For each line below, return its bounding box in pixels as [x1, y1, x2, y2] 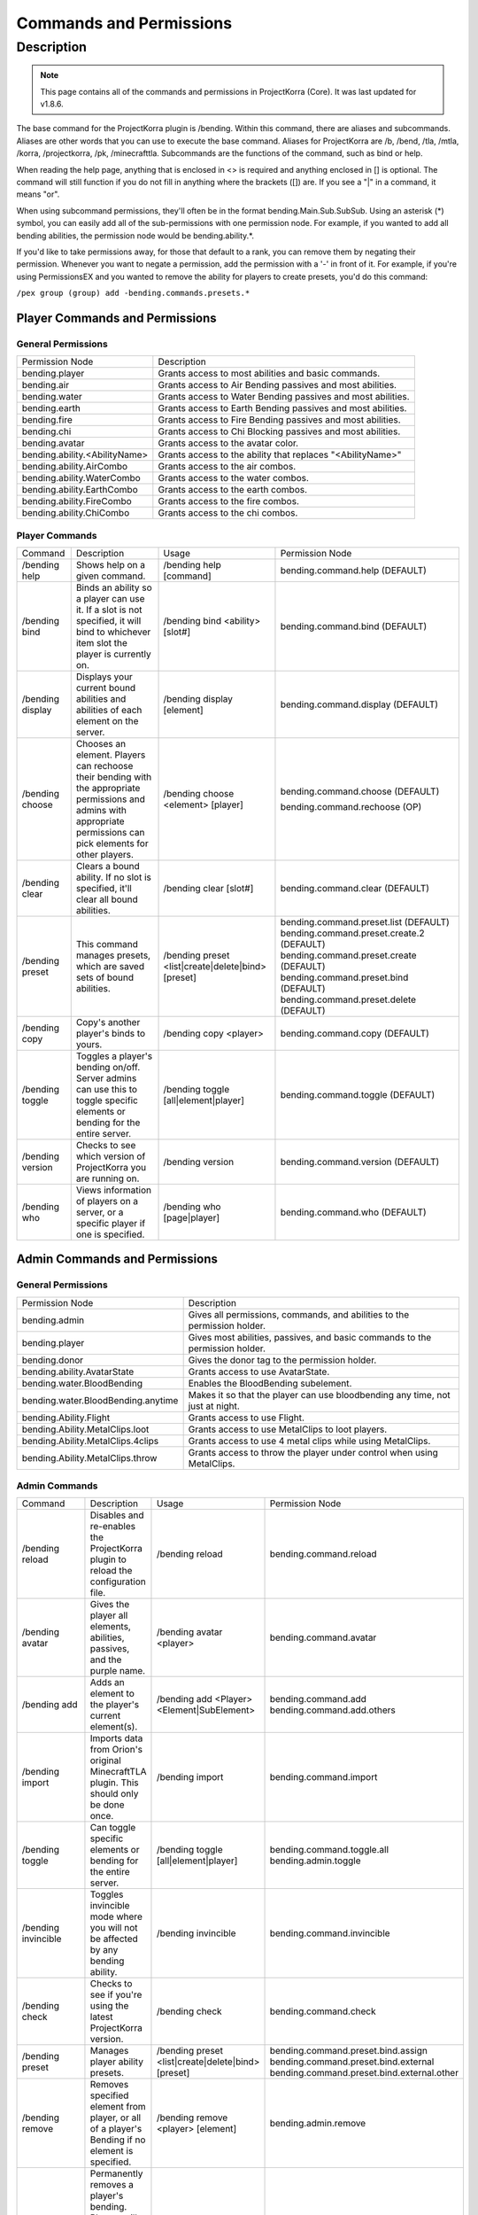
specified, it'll [75, 882, 132, 894]
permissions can [75, 826, 145, 838]
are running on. [75, 1172, 140, 1185]
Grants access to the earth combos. [158, 484, 308, 496]
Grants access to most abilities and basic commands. [158, 368, 381, 380]
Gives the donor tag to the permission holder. [188, 1354, 377, 1366]
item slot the [75, 636, 128, 649]
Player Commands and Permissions [16, 310, 217, 325]
